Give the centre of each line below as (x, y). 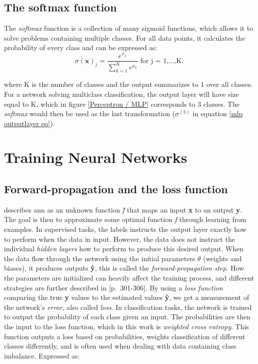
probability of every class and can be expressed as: (81, 47)
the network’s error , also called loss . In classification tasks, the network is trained (128, 307)
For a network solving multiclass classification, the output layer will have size (122, 94)
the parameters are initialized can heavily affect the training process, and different (129, 278)
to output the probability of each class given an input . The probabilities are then (127, 317)
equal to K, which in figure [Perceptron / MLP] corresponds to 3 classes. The (122, 104)
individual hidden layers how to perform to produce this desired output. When (124, 249)
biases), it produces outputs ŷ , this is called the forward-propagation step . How (124, 268)
